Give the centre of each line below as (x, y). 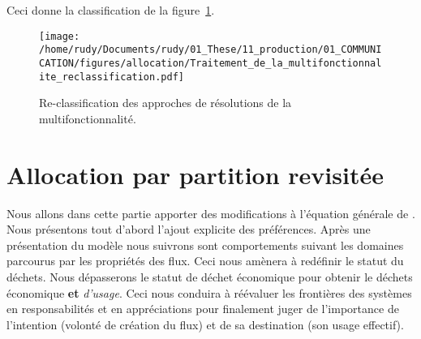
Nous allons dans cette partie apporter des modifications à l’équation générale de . (211, 213)
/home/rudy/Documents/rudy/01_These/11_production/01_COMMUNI (210, 50)
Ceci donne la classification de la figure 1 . (111, 10)
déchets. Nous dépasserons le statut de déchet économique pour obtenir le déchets (210, 276)
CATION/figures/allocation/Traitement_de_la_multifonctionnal (210, 63)
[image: (60, 36)
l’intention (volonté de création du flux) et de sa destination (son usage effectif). (205, 324)
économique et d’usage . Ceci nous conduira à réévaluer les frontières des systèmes (209, 292)
